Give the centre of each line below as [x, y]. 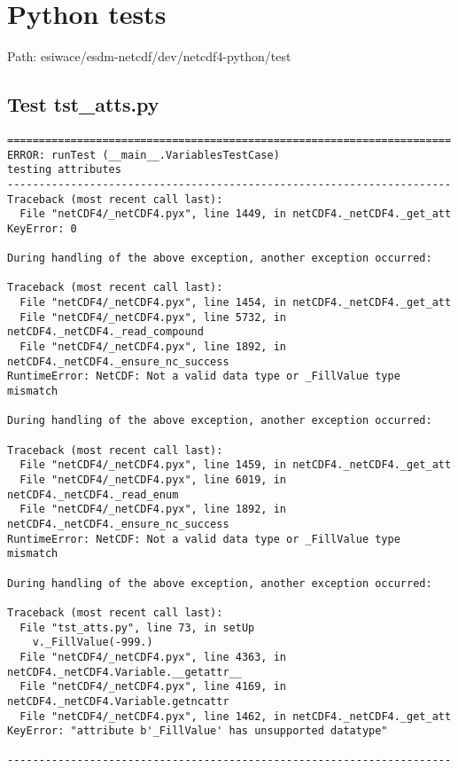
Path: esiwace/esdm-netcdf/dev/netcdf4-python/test [149, 56]
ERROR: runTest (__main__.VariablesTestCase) [144, 155]
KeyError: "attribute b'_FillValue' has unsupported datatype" [198, 731]
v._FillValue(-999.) [93, 643]
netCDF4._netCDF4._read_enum [93, 494]
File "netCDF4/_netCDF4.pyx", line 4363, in [153, 657]
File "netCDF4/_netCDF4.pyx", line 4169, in [153, 687]
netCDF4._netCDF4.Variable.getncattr [118, 701]
